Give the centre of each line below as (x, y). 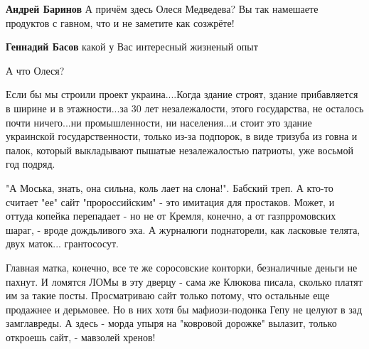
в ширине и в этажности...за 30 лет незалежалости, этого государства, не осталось (185, 108)
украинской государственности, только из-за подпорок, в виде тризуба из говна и (182, 136)
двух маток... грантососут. (62, 243)
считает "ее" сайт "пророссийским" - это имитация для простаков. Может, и (170, 202)
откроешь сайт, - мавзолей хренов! (81, 337)
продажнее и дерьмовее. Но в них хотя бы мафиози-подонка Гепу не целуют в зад (184, 309)
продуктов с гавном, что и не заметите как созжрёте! (120, 22)
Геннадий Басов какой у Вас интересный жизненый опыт (132, 47)
